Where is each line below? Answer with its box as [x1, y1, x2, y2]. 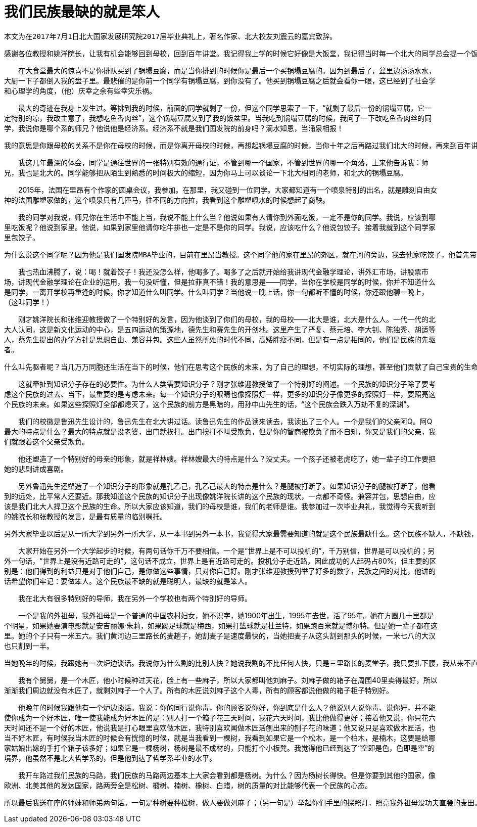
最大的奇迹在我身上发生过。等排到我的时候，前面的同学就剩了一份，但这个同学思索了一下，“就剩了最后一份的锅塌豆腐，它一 [18, 103, 432, 112]
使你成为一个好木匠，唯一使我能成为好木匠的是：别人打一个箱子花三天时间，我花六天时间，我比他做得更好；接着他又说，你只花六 [4, 713, 436, 722]
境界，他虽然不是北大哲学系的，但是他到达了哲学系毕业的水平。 [4, 753, 216, 762]
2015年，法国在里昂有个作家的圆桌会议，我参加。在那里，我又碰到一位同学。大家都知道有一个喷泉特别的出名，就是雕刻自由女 [18, 185, 438, 194]
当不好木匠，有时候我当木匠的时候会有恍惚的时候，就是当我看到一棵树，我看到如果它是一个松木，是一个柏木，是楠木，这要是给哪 [4, 733, 436, 742]
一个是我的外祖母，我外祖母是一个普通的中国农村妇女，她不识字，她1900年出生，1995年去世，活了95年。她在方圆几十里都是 [18, 611, 434, 620]
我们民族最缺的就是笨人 [4, 4, 160, 21]
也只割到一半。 [4, 641, 54, 650]
